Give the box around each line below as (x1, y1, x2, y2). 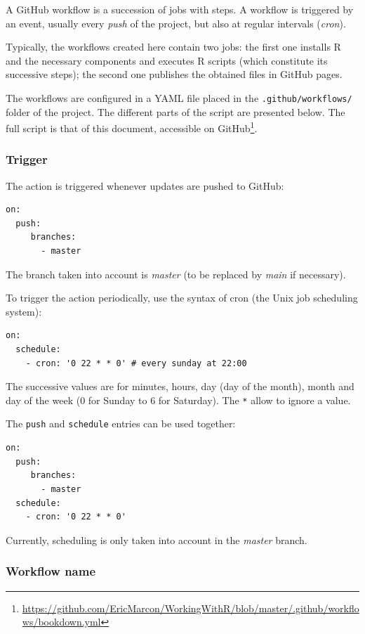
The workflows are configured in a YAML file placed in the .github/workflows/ (6, 90, 352, 105)
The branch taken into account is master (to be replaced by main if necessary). (6, 266, 346, 281)
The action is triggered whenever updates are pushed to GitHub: (6, 178, 284, 193)
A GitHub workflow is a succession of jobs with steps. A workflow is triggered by (6, 2, 354, 16)
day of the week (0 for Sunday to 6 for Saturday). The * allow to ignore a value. (6, 392, 351, 407)
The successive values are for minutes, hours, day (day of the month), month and (6, 379, 354, 394)
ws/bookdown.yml (22, 614, 101, 629)
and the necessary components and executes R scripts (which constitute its (6, 53, 328, 67)
